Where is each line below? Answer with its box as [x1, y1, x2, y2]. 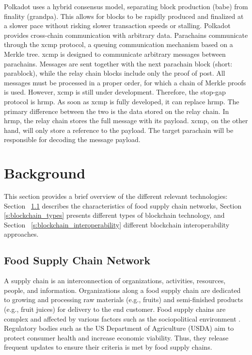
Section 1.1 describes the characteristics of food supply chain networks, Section [4, 200, 242, 210]
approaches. [4, 229, 39, 239]
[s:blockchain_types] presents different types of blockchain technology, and [4, 210, 225, 220]
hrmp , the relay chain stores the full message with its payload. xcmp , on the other [4, 115, 248, 126]
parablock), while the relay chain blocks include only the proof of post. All [4, 68, 225, 78]
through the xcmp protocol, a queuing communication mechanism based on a [4, 39, 233, 49]
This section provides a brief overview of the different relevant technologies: [4, 191, 228, 201]
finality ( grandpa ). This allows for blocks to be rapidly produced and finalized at [4, 11, 244, 21]
